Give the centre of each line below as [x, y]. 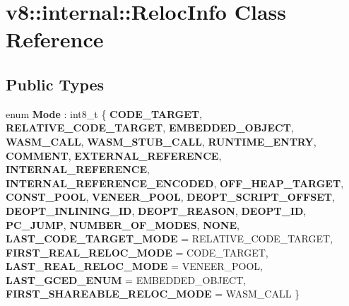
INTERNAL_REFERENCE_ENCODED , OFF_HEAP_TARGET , [175, 183]
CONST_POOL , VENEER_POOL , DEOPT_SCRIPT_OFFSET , [170, 197]
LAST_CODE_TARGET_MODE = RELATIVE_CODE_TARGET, [170, 239]
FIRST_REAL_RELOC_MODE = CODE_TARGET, [137, 252]
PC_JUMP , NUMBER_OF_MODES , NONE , [123, 224]
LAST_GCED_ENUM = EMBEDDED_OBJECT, [126, 279]
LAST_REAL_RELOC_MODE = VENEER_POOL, [135, 266]
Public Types [55, 84]
